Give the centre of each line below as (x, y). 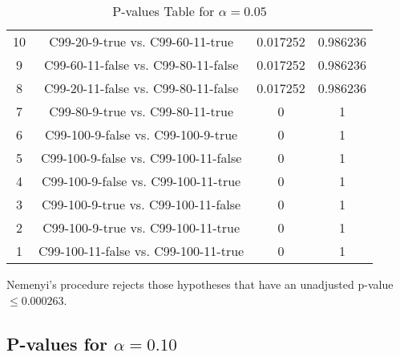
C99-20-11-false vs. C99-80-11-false (141, 88)
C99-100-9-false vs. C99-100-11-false (141, 158)
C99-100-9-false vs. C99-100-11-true (141, 181)
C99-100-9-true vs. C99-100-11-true (141, 227)
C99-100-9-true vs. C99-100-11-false (141, 204)
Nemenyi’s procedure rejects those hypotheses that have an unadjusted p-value (200, 284)
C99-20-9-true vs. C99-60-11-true (141, 41)
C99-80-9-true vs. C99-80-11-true (141, 111)
